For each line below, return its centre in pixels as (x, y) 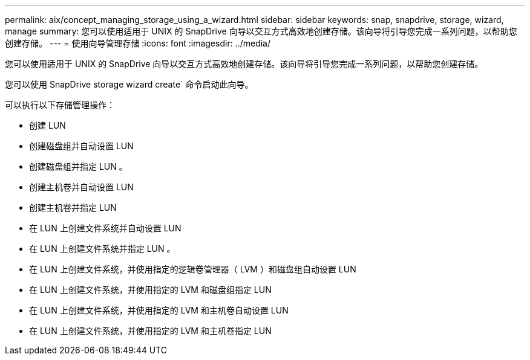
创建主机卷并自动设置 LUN (81, 187)
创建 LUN (47, 125)
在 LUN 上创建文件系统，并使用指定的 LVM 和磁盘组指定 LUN (150, 290)
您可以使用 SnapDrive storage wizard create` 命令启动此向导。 (129, 84)
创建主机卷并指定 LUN (73, 207)
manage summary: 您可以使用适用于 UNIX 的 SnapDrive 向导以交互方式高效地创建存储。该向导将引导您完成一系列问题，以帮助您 (261, 31)
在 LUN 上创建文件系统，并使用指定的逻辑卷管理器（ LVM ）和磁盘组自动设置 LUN (193, 269)
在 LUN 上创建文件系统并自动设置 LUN (105, 228)
